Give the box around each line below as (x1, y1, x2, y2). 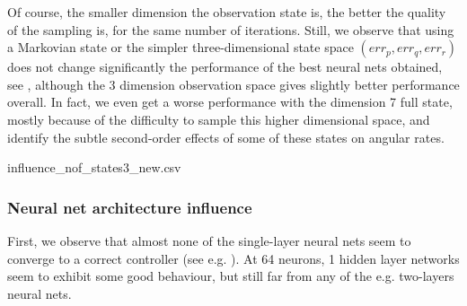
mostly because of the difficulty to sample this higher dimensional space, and (7, 109, 430, 128)
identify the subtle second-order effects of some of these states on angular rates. (7, 127, 445, 146)
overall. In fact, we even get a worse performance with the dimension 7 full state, (7, 92, 453, 111)
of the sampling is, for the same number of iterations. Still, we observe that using (7, 20, 454, 39)
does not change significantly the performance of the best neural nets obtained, (7, 57, 443, 76)
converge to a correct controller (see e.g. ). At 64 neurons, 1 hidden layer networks (7, 249, 460, 267)
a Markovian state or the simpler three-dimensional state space (7, 38, 354, 57)
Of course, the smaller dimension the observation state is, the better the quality (7, 3, 446, 21)
